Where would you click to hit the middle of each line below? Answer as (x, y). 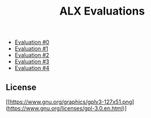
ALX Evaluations (102, 11)
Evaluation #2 (32, 55)
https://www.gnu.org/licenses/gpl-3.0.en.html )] (67, 108)
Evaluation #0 (32, 42)
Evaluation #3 (32, 61)
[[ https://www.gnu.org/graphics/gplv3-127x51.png (69, 102)
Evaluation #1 (31, 49)
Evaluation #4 (32, 68)
